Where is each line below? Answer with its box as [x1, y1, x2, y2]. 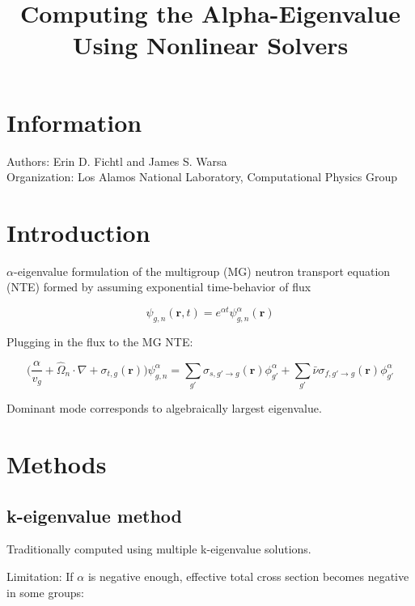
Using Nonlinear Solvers [72, 28, 349, 61]
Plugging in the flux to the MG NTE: [6, 333, 193, 350]
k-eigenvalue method [6, 502, 182, 528]
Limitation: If [6, 568, 74, 585]
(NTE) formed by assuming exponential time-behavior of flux [6, 278, 311, 295]
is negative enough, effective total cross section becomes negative [87, 568, 409, 585]
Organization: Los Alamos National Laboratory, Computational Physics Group [6, 168, 398, 185]
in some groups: [6, 583, 84, 600]
